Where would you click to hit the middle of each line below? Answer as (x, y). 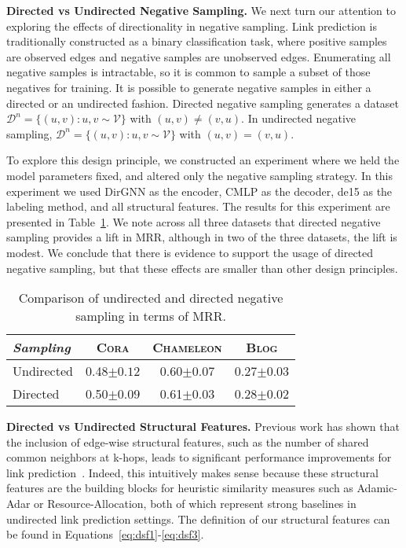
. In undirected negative (298, 118)
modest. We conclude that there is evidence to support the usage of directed (190, 252)
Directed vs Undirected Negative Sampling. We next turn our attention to (201, 10)
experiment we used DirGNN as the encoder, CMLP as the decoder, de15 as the (199, 191)
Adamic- (377, 488)
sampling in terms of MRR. (151, 316)
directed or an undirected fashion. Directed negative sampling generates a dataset (203, 103)
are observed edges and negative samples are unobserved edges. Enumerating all (199, 56)
